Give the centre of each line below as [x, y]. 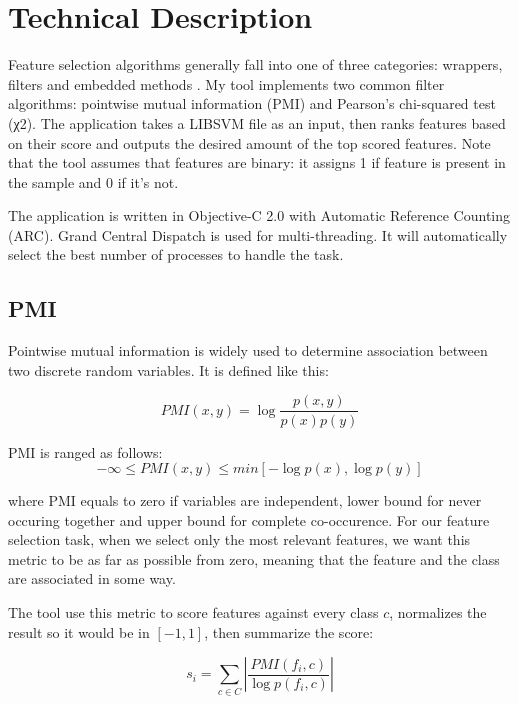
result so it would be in [79, 631]
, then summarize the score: [289, 631]
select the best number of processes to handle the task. [176, 254]
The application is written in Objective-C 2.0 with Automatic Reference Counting [259, 215]
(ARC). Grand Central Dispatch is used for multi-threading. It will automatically [258, 234]
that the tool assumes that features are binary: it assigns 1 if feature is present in [257, 162]
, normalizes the [438, 612]
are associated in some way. [92, 578]
